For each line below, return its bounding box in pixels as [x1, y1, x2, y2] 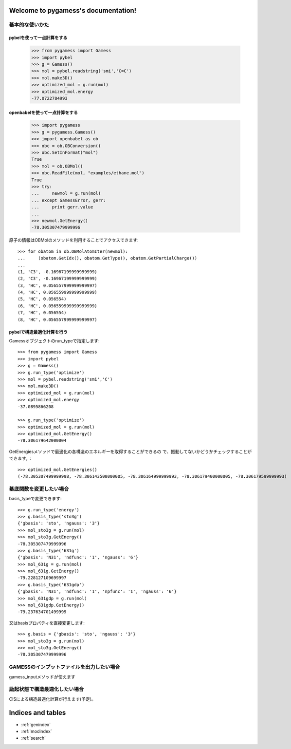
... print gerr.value [31, 205, 93, 210]
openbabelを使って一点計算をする [9, 110, 78, 115]
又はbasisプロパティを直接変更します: [9, 620, 85, 626]
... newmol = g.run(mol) [31, 190, 101, 196]
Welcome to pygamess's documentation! [9, 6, 137, 15]
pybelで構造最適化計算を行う [9, 329, 68, 335]
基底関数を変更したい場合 [9, 485, 69, 492]
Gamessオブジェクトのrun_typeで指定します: [9, 338, 100, 344]
